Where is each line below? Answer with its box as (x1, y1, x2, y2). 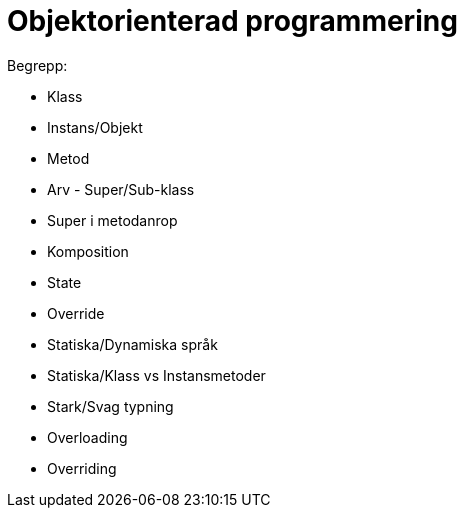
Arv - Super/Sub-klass (47, 180, 195, 198)
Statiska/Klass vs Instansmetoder (47, 366, 266, 384)
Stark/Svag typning (47, 397, 174, 415)
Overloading (47, 428, 128, 446)
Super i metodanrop (47, 211, 178, 229)
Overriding (47, 459, 117, 477)
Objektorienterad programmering (7, 4, 458, 38)
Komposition (47, 242, 129, 260)
